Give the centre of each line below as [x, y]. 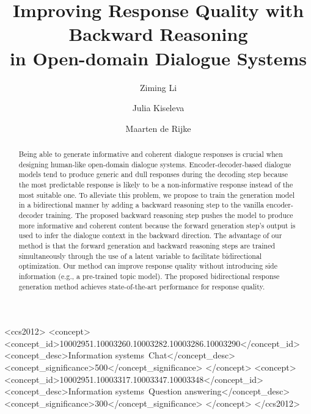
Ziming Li [158, 87]
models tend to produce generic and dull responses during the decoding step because [153, 174]
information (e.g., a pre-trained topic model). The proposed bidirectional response [149, 276]
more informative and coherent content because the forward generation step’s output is [157, 225]
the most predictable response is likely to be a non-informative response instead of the [156, 185]
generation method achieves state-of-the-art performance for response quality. [142, 286]
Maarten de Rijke [158, 128]
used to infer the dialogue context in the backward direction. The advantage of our [150, 235]
